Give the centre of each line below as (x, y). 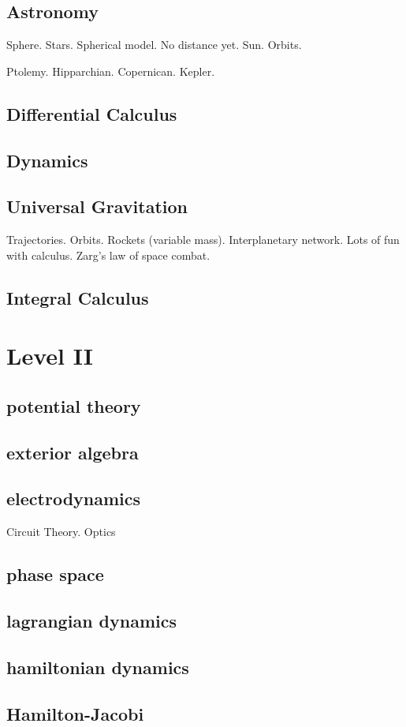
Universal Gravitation (97, 206)
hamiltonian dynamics (98, 667)
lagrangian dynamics (92, 621)
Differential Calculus (92, 113)
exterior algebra (73, 452)
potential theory (74, 405)
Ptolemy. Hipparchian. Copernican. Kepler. (111, 71)
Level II (50, 356)
